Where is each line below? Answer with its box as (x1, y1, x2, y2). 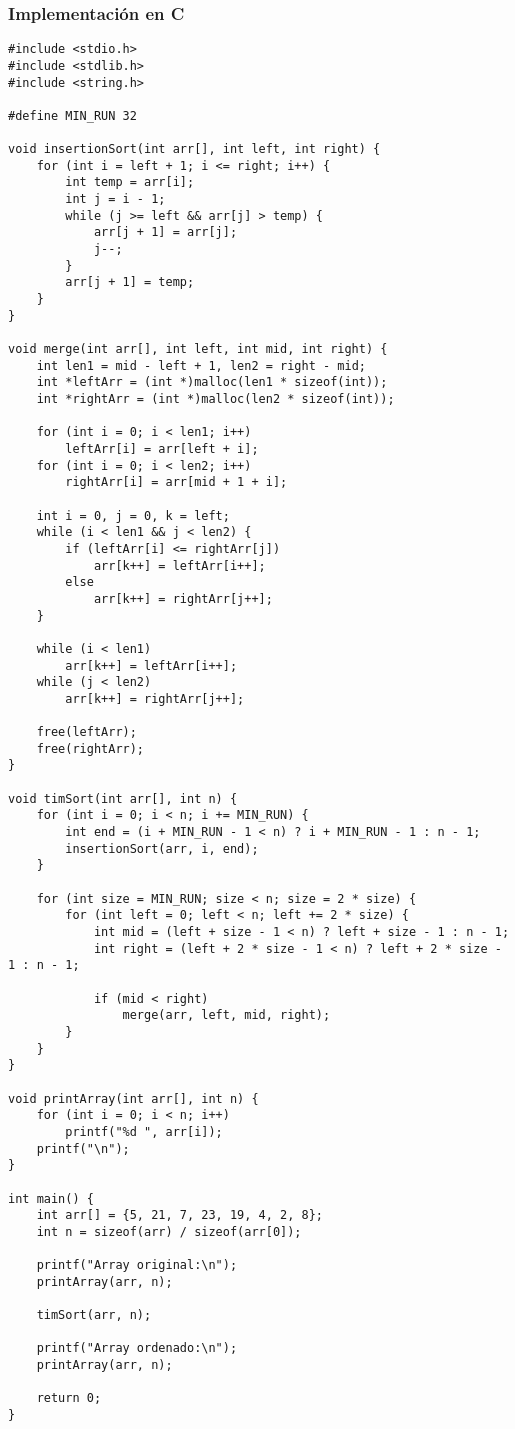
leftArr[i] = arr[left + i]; (65, 441, 259, 456)
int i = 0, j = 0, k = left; (36, 508, 230, 523)
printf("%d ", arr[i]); (65, 1124, 223, 1139)
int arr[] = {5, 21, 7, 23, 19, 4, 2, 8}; (36, 1208, 323, 1223)
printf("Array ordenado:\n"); (36, 1341, 238, 1356)
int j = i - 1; (65, 192, 166, 207)
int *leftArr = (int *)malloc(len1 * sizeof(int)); (36, 375, 388, 390)
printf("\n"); (36, 1141, 130, 1156)
